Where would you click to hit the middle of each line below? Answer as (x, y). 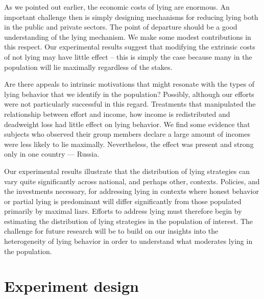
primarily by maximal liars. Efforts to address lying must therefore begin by (123, 211)
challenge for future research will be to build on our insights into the (111, 231)
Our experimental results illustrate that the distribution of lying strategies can (127, 171)
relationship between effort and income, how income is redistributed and (117, 114)
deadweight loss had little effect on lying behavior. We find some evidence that (127, 124)
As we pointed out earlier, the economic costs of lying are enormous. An (117, 7)
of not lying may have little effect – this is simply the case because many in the (128, 56)
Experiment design (72, 286)
